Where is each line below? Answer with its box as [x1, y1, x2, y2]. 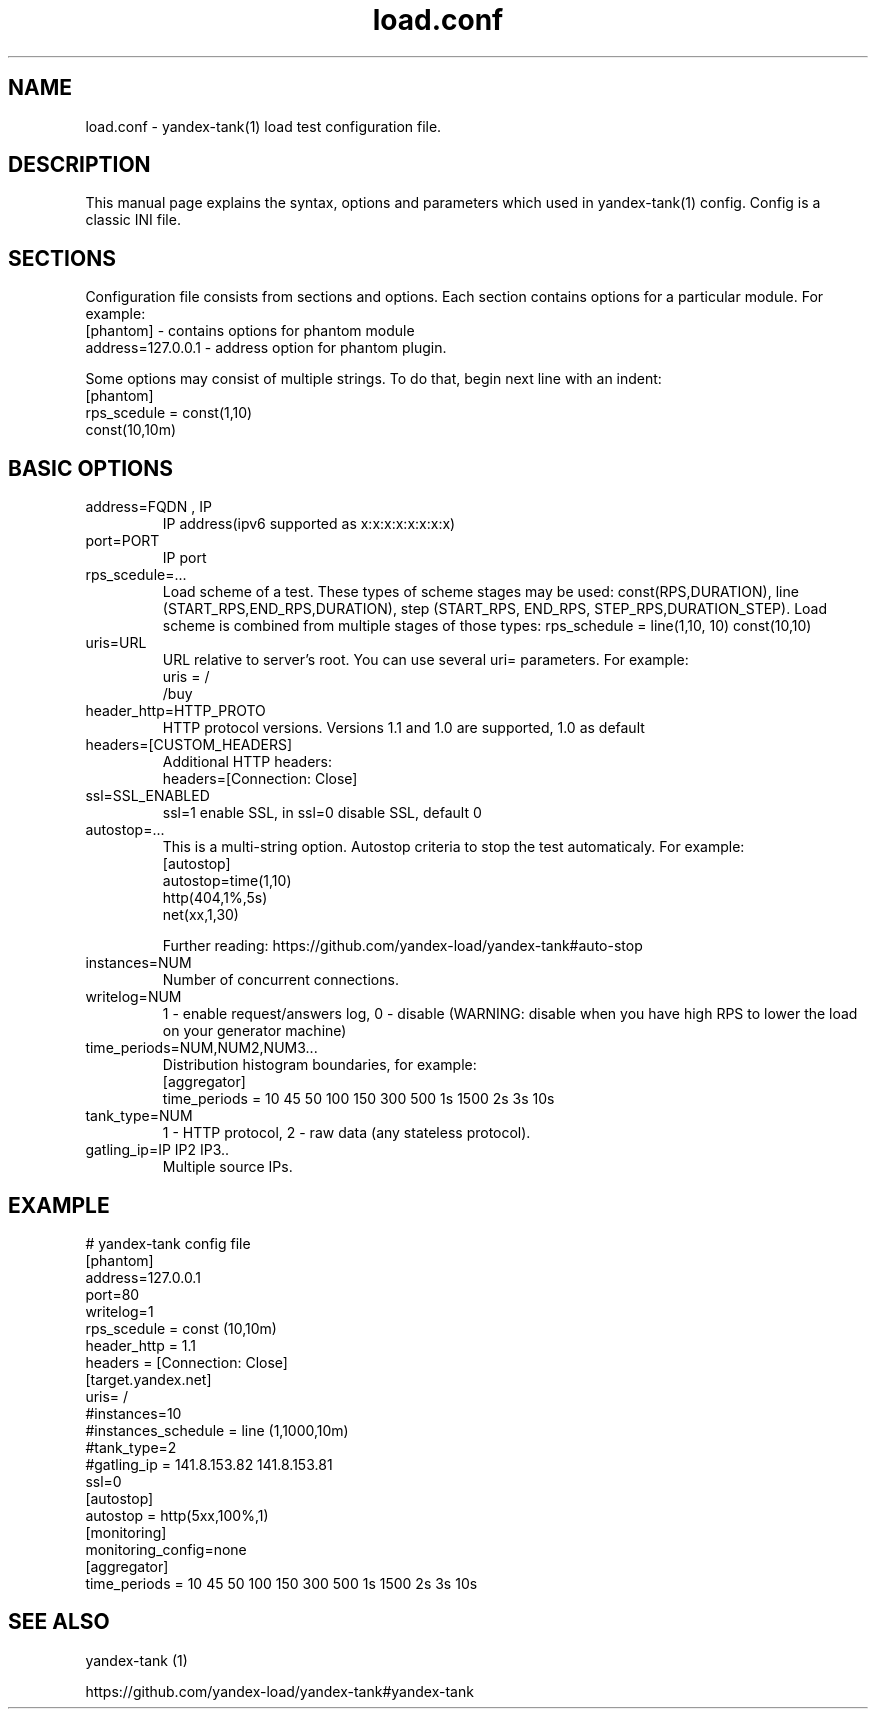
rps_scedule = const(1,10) [85, 404, 253, 422]
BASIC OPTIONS [8, 455, 174, 481]
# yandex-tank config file [85, 1234, 251, 1252]
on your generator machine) [162, 1022, 347, 1040]
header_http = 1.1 [85, 1336, 197, 1354]
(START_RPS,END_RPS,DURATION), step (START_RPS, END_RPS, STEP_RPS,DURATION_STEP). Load [162, 600, 828, 618]
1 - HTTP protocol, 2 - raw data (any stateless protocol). [162, 1124, 531, 1142]
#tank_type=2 [85, 1438, 177, 1456]
